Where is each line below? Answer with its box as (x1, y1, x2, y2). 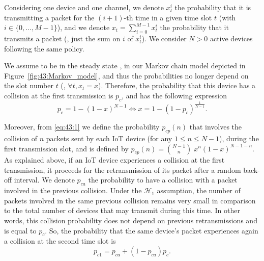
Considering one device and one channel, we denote (4, 2, 164, 12)
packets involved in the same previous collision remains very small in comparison (4, 195, 256, 205)
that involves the (189, 121, 242, 132)
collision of (4, 133, 38, 143)
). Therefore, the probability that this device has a (98, 80, 256, 91)
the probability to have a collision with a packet (88, 174, 238, 185)
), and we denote (57, 22, 110, 33)
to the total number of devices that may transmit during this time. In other (4, 205, 240, 216)
